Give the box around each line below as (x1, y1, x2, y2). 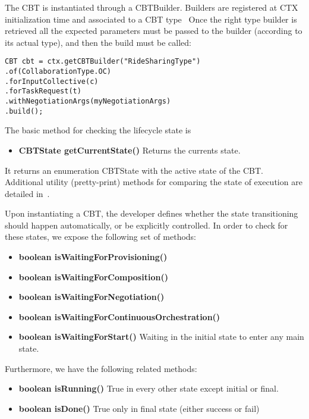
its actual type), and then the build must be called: (5, 36, 192, 48)
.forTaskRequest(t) (5, 87, 81, 96)
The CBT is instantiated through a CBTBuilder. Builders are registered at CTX (5, 1, 298, 13)
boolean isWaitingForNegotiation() (18, 290, 165, 303)
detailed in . (5, 187, 50, 199)
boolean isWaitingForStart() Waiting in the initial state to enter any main (18, 330, 304, 343)
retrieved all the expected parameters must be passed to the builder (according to (5, 24, 302, 37)
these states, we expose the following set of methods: (5, 230, 197, 243)
